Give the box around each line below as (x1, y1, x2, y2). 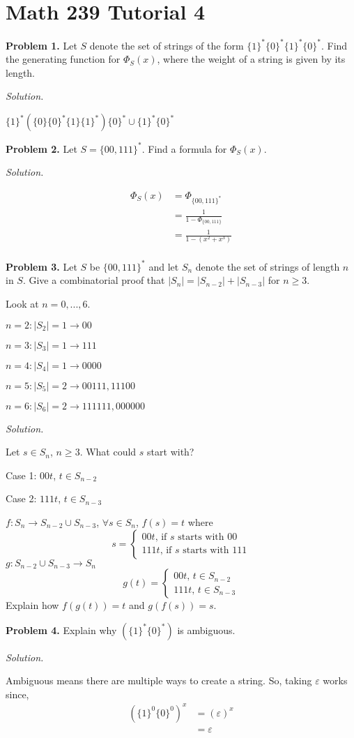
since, (6, 686, 29, 701)
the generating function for (6, 52, 121, 66)
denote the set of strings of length (195, 259, 340, 273)
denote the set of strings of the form (89, 38, 244, 52)
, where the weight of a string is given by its (157, 52, 346, 66)
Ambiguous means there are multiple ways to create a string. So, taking (6, 673, 312, 688)
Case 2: (6, 491, 37, 506)
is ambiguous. (177, 622, 236, 637)
